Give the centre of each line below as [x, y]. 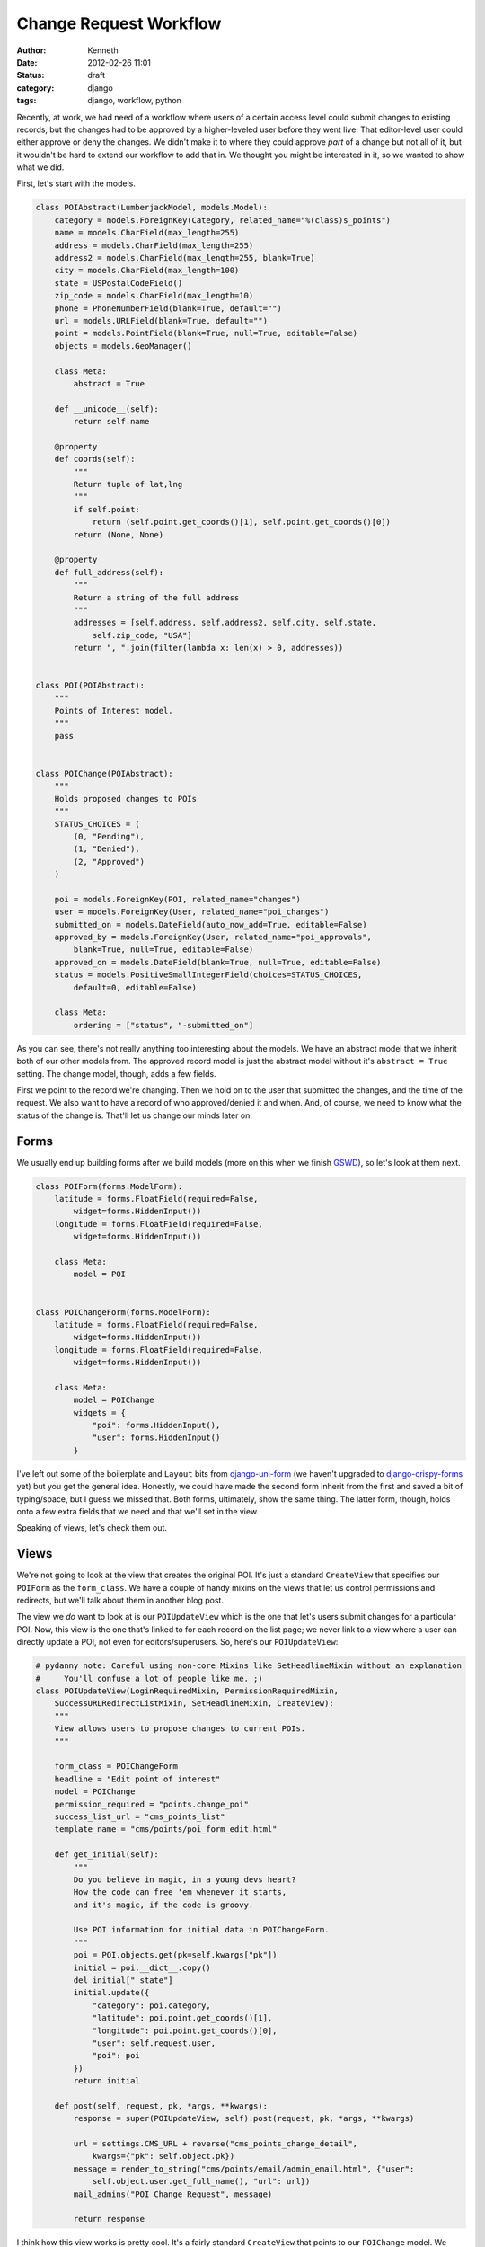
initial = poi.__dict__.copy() [142, 1967]
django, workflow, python [134, 101]
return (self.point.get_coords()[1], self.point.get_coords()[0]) [241, 522]
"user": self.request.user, [154, 2043]
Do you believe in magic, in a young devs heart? [185, 1879]
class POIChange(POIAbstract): [105, 774]
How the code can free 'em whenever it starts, [180, 1892]
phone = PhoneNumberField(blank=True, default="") [168, 308]
